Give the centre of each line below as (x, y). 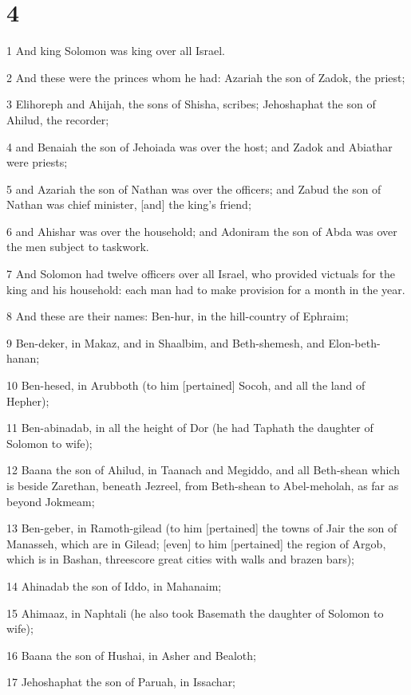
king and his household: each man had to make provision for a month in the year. (206, 289)
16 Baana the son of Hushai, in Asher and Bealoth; (131, 655)
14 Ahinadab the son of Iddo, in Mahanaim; (114, 585)
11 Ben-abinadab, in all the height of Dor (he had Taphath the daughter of (190, 428)
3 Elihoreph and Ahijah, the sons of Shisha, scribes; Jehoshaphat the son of (191, 104)
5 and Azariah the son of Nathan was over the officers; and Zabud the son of (194, 188)
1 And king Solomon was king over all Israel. (116, 51)
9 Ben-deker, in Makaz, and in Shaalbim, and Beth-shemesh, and (166, 342)
